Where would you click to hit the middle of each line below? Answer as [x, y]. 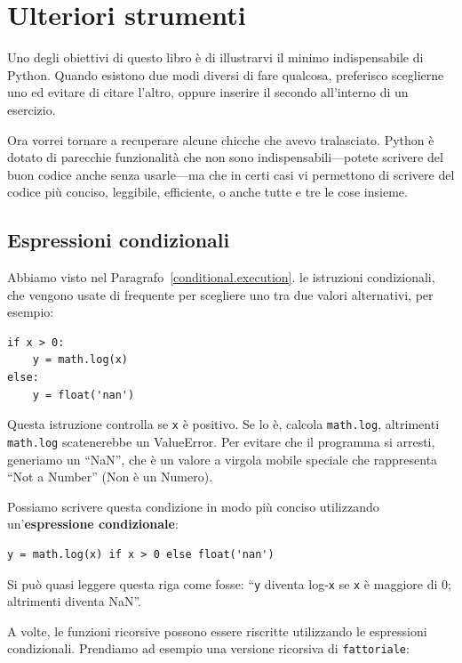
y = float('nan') [84, 395]
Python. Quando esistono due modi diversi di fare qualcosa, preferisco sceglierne [226, 74]
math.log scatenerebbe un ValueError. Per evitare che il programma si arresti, [221, 441]
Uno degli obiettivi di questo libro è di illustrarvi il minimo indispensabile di [215, 57]
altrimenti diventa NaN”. [74, 601]
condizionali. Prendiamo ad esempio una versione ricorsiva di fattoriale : [208, 648]
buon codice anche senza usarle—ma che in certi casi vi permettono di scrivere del [231, 174]
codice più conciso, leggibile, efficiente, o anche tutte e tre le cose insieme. [207, 192]
